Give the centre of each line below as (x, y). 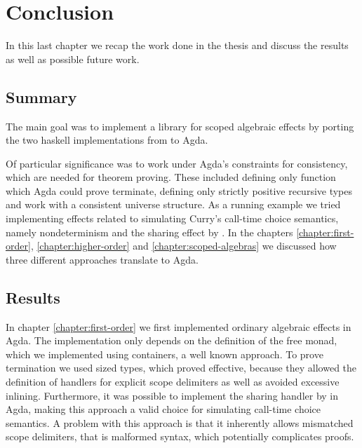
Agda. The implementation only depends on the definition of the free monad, (172, 340)
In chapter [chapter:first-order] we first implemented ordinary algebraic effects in (179, 326)
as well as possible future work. (73, 59)
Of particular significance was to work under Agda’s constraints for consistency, (177, 163)
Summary (41, 96)
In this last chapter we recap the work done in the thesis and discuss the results (177, 45)
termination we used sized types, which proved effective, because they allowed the (181, 368)
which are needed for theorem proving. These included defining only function (171, 177)
